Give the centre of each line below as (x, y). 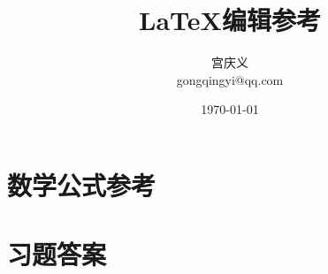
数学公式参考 (82, 184)
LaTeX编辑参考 (230, 20)
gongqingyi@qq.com (230, 79)
